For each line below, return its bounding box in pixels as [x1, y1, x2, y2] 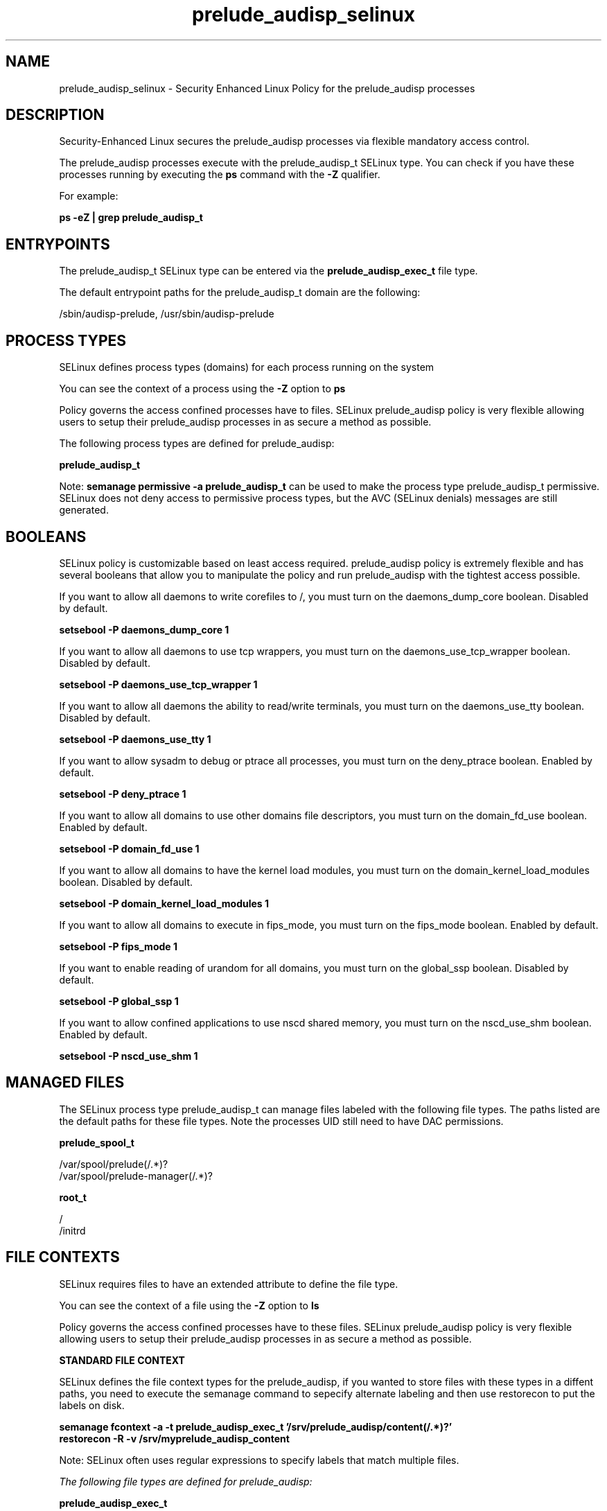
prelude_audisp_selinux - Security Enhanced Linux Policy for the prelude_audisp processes [59, 82, 475, 94]
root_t [59, 1191, 87, 1203]
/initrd [59, 1224, 86, 1237]
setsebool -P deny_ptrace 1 [59, 787, 186, 800]
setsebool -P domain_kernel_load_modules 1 [59, 897, 270, 909]
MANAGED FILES [6, 1074, 125, 1092]
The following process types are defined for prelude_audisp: [59, 437, 335, 450]
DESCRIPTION [6, 106, 105, 124]
